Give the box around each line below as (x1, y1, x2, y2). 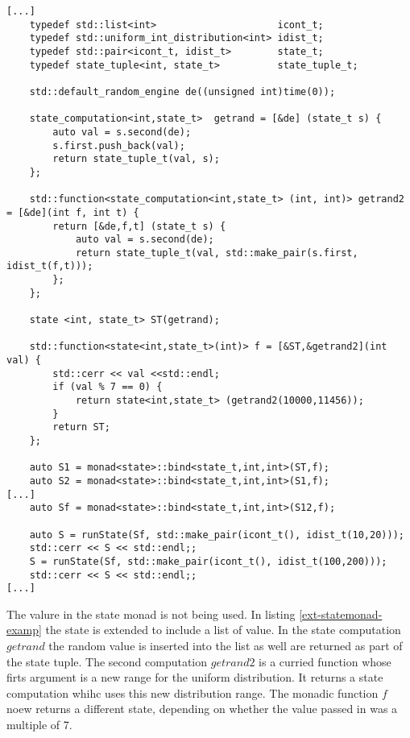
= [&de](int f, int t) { (6, 206, 139, 218)
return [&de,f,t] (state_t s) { (52, 220, 226, 232)
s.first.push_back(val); (52, 139, 185, 151)
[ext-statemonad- (299, 605, 383, 622)
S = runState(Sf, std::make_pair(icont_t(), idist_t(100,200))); (29, 555, 387, 567)
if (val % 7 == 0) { (52, 381, 163, 393)
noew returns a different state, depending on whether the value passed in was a (6, 700, 398, 717)
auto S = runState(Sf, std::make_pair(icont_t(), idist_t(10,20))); (29, 529, 404, 541)
